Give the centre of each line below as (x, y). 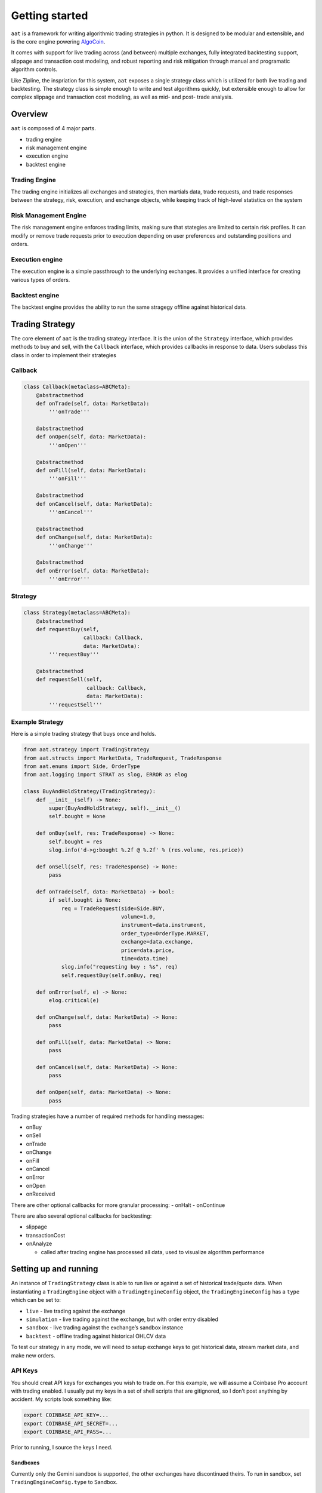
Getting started (49, 16)
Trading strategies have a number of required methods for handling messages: (108, 1116)
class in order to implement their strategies (64, 355)
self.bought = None (77, 816)
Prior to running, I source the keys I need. (62, 1448)
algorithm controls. (34, 69)
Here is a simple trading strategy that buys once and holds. (83, 734)
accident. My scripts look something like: (61, 1399)
